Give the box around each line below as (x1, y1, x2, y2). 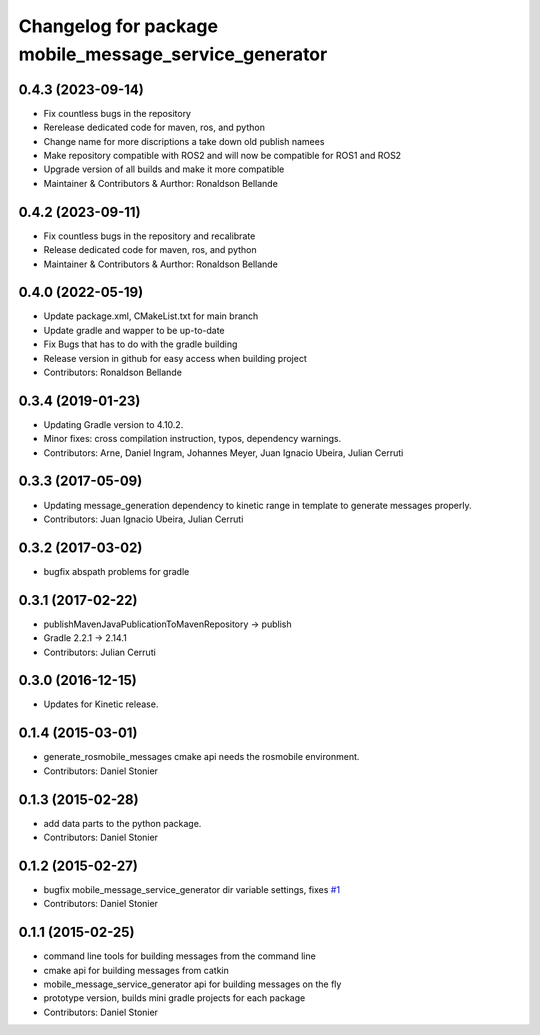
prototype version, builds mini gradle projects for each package (43, 992, 306, 1004)
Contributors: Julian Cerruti (43, 646, 157, 658)
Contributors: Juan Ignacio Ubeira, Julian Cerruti (43, 513, 244, 525)
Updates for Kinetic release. (43, 698, 159, 710)
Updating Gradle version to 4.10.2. (43, 418, 184, 430)
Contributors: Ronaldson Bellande (43, 366, 182, 378)
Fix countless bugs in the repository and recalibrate (43, 230, 256, 242)
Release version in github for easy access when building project (43, 352, 307, 364)
